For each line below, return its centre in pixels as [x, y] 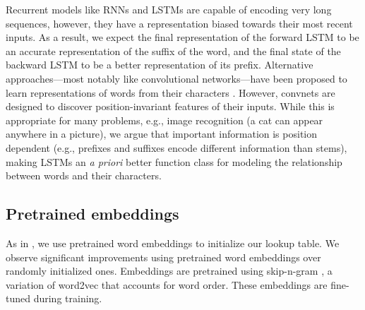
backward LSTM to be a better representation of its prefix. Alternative [160, 65]
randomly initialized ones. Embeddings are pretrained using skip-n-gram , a [169, 271]
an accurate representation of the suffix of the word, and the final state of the [173, 50]
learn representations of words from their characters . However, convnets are [170, 92]
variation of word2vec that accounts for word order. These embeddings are [167, 284]
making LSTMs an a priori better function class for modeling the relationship [174, 161]
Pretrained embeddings [92, 214]
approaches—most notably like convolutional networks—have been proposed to [176, 78]
